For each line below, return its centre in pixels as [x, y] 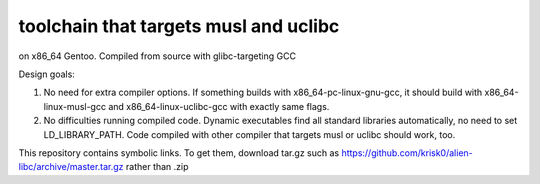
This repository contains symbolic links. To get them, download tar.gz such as [179, 152]
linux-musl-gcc [75, 106]
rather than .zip [157, 167]
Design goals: [46, 74]
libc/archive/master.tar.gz [71, 167]
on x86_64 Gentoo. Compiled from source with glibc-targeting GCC [157, 56]
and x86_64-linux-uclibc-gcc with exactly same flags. [219, 106]
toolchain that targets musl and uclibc [179, 26]
